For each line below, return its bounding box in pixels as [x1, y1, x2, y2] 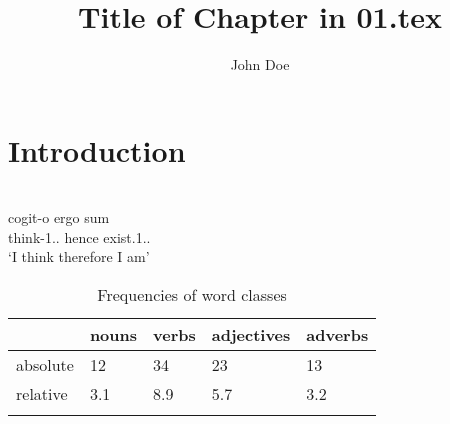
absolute [16, 353, 74, 377]
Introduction [8, 129, 186, 170]
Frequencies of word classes [97, 283, 287, 307]
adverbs [306, 323, 369, 347]
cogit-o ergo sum [8, 207, 110, 228]
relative [16, 382, 68, 406]
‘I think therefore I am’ [8, 246, 150, 267]
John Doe [230, 54, 290, 75]
